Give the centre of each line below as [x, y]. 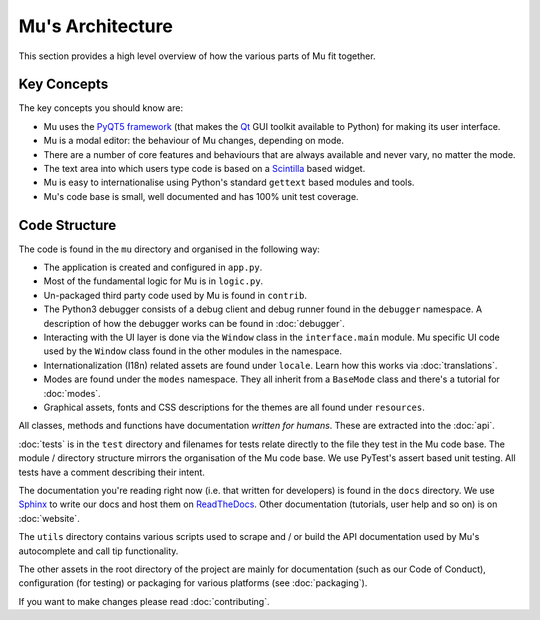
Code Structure [67, 225]
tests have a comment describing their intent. [111, 472]
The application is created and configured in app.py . [153, 267]
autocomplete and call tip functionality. [98, 551]
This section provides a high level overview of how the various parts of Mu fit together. [197, 56]
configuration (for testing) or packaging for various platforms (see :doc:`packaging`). [193, 583]
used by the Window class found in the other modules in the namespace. [192, 351]
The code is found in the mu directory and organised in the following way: [169, 249]
